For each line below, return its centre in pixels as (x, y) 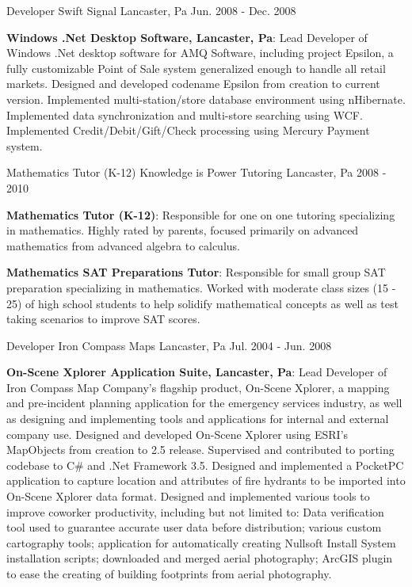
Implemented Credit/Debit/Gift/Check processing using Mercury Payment (188, 130)
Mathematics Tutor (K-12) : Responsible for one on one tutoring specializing (201, 214)
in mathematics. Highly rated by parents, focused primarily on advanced (183, 230)
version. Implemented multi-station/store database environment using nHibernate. (206, 99)
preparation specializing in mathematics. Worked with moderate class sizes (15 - (201, 287)
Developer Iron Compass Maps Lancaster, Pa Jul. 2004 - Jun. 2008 (169, 345)
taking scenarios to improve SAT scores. (103, 319)
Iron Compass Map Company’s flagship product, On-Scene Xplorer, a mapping (198, 387)
